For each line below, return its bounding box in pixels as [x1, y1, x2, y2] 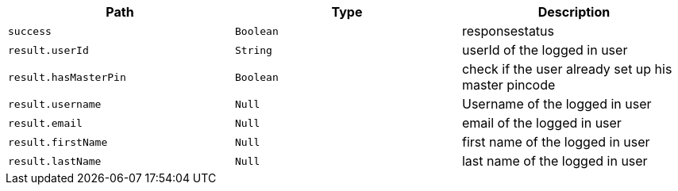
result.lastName [8, 155, 102, 167]
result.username [8, 97, 102, 110]
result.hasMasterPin [8, 71, 126, 83]
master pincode [461, 77, 556, 93]
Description [537, 4, 611, 20]
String [234, 44, 272, 56]
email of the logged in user [461, 115, 622, 131]
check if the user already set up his [461, 61, 672, 77]
